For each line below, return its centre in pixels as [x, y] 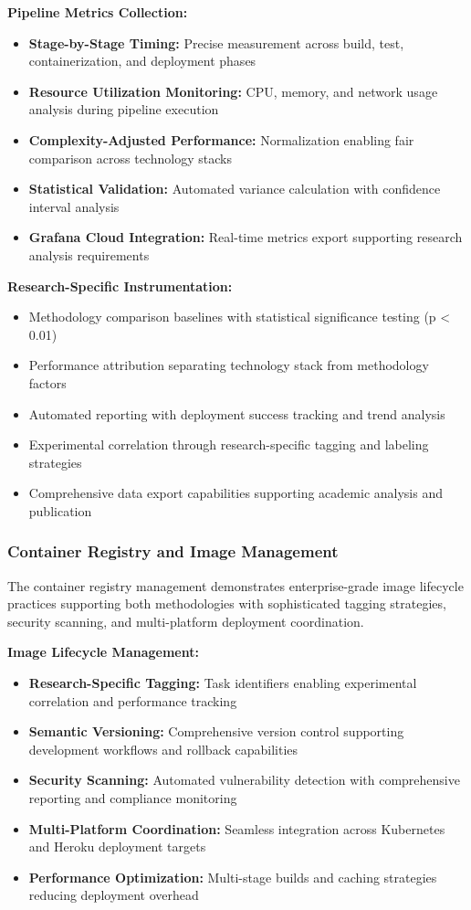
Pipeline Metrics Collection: [98, 12]
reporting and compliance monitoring [133, 798]
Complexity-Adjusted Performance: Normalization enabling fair [221, 139]
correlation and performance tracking [133, 700]
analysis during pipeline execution [124, 109]
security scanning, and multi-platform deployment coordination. [186, 621]
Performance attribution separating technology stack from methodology [229, 365]
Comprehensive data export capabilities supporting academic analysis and [235, 493]
